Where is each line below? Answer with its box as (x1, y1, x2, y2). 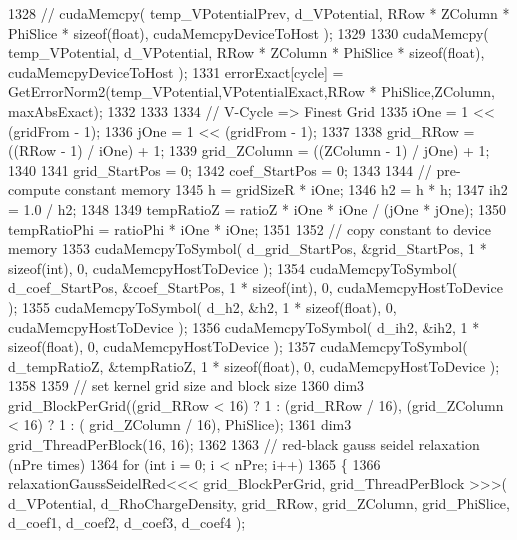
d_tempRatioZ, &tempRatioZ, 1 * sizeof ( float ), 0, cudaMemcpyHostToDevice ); (8, 355, 500, 376)
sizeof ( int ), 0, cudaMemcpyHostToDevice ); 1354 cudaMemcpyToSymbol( (8, 257, 458, 278)
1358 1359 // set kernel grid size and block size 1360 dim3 (8, 375, 365, 396)
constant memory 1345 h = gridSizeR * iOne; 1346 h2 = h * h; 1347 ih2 (64, 179, 508, 200)
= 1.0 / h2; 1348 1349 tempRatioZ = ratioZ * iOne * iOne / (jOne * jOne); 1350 (8, 198, 506, 219)
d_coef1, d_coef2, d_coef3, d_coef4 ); (8, 512, 246, 533)
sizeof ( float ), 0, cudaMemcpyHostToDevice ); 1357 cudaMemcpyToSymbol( (8, 336, 468, 357)
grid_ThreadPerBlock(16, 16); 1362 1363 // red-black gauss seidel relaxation (8, 434, 480, 455)
